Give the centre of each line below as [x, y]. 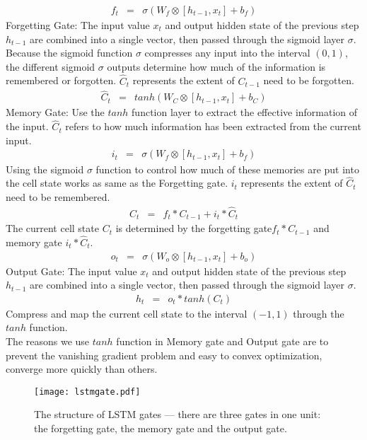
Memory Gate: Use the [55, 112]
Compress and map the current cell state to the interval [127, 313]
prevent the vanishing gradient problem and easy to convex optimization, [164, 355]
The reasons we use [48, 341]
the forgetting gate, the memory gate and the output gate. [161, 428]
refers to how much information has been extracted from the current [213, 126]
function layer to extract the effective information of [245, 112]
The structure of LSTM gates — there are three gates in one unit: [177, 414]
